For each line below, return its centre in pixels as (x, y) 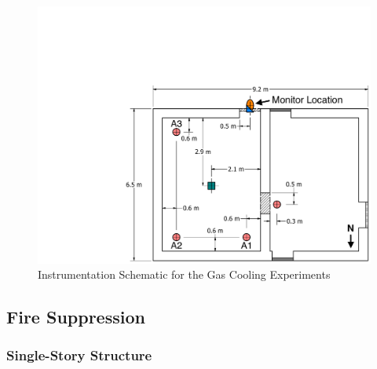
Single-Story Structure (79, 355)
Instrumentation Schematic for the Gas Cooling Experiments (184, 274)
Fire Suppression (76, 317)
